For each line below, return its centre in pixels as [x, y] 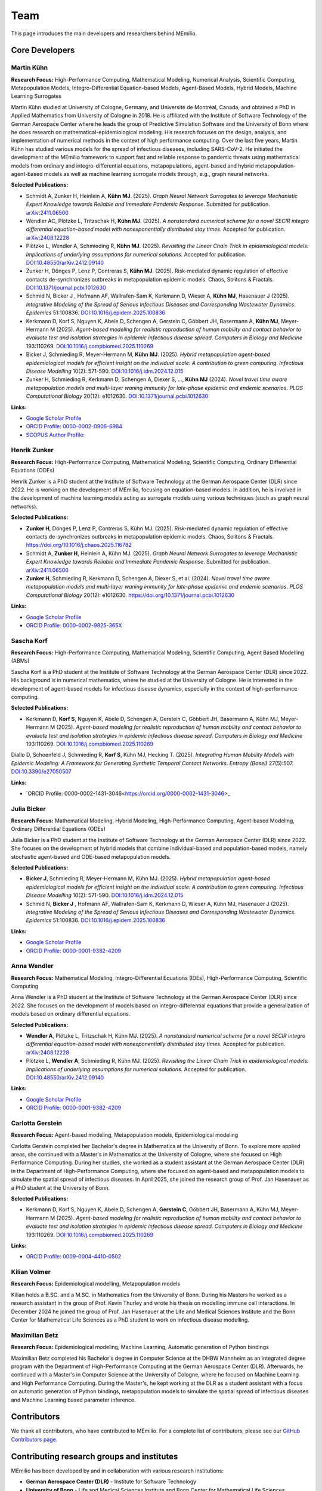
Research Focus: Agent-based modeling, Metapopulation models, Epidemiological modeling [125, 1135]
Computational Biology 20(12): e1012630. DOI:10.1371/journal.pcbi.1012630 [117, 396]
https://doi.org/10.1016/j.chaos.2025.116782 [79, 545]
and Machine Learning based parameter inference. [74, 1400]
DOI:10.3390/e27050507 [41, 772]
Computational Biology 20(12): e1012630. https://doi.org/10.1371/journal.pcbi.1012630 [130, 595]
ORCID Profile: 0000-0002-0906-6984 [74, 426]
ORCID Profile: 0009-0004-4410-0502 [74, 1257]
